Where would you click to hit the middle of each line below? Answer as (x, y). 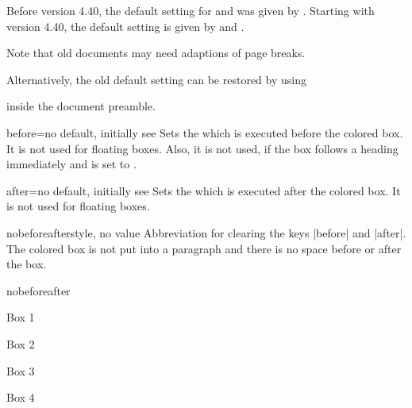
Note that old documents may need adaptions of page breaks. (156, 53)
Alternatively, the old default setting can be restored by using (156, 79)
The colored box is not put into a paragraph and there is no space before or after (204, 248)
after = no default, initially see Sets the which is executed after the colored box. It (204, 190)
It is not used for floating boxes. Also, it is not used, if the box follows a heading (202, 148)
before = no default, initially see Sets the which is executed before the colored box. (205, 132)
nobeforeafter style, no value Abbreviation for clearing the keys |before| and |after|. (206, 232)
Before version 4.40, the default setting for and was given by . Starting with (191, 10)
